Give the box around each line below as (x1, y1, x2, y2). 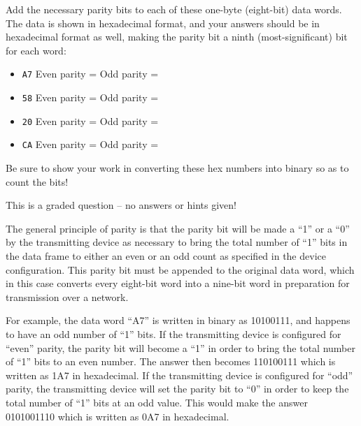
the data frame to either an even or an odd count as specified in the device (6, 248, 326, 263)
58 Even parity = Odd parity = (22, 90, 159, 105)
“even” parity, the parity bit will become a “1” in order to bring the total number (6, 340, 355, 355)
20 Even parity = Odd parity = (22, 113, 159, 128)
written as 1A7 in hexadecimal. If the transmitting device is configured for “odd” (6, 367, 353, 382)
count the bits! (6, 174, 69, 189)
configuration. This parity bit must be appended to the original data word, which (6, 262, 355, 277)
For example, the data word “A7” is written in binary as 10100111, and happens (6, 313, 351, 328)
